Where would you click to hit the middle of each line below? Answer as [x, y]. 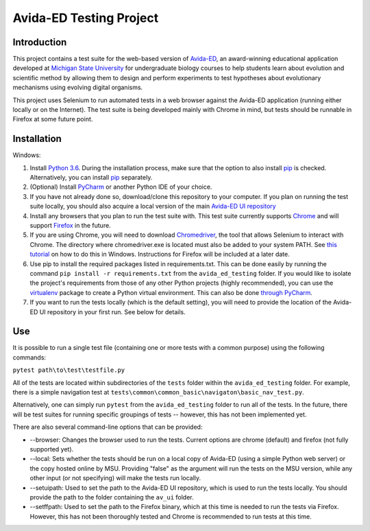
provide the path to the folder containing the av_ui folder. [112, 497]
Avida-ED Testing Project [86, 18]
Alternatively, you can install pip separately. [91, 178]
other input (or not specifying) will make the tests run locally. [115, 478]
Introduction [40, 42]
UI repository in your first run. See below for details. [112, 311]
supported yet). [52, 449]
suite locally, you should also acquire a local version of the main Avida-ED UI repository [153, 206]
